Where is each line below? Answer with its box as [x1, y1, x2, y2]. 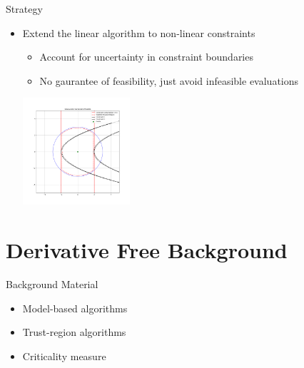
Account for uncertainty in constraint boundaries [39, 49, 253, 64]
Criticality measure [22, 348, 106, 363]
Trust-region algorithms [22, 324, 126, 339]
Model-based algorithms [22, 300, 128, 315]
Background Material [6, 277, 98, 292]
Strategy [6, 1, 43, 16]
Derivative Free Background [6, 235, 288, 265]
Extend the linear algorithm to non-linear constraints [22, 25, 255, 40]
